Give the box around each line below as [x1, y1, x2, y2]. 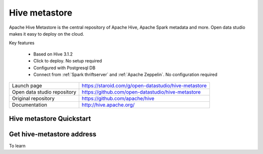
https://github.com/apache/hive [81, 95, 154, 102]
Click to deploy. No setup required [33, 58, 102, 64]
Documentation [12, 101, 47, 108]
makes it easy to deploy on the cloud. [9, 31, 84, 37]
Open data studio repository [12, 89, 76, 96]
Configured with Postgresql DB [33, 65, 96, 71]
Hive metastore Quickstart [9, 115, 91, 123]
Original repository [12, 95, 55, 102]
